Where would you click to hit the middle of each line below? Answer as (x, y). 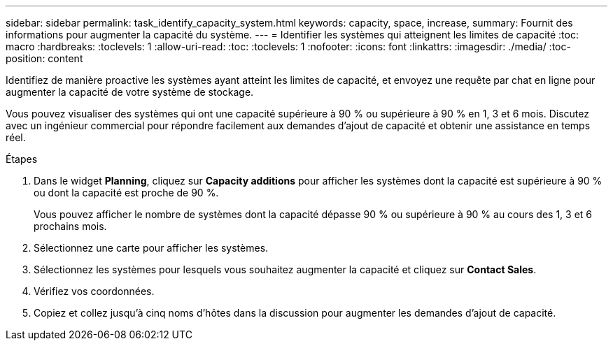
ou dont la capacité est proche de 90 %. (126, 193)
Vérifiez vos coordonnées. (94, 291)
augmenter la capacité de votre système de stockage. (130, 92)
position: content (44, 58)
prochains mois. (70, 226)
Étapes (22, 159)
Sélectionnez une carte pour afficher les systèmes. (151, 248)
